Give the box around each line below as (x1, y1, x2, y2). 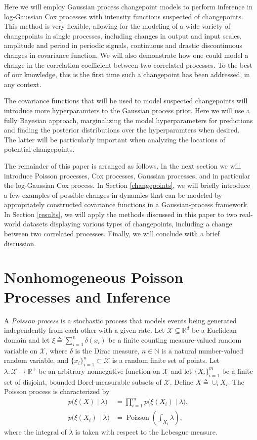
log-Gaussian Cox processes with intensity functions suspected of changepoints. (4, 11, 243, 21)
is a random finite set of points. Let (112, 355, 220, 365)
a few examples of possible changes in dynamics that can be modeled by (4, 189, 222, 200)
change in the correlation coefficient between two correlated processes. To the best (4, 59, 253, 70)
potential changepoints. (4, 144, 75, 154)
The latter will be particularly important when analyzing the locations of (4, 134, 225, 144)
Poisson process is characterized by (4, 386, 110, 396)
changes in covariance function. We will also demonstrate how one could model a (4, 49, 249, 60)
